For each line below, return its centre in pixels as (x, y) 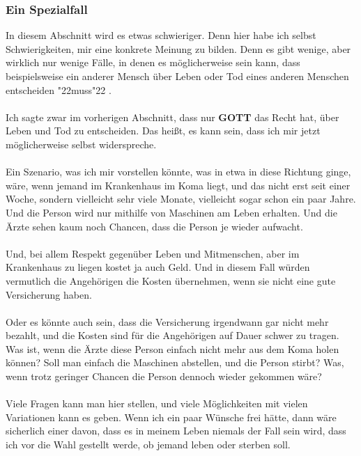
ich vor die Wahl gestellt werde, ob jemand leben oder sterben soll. (148, 445)
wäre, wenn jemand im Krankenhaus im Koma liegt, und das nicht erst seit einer (178, 185)
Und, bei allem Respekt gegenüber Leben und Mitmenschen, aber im (153, 253)
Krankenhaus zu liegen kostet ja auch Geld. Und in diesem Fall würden (158, 267)
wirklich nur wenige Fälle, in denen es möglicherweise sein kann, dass (153, 62)
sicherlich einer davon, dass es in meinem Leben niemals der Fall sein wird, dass (176, 431)
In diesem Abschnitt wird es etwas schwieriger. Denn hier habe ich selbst (161, 35)
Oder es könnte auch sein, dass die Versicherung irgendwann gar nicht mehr (167, 321)
